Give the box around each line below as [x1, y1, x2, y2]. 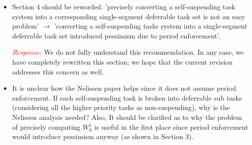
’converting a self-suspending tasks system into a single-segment [54, 21, 248, 31]
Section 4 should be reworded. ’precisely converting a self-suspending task [12, 1, 236, 11]
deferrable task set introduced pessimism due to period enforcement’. [12, 30, 220, 40]
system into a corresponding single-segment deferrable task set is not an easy [12, 11, 245, 21]
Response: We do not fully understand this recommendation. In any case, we [12, 47, 244, 57]
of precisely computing [12, 121, 81, 132]
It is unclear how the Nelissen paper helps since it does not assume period [12, 83, 236, 93]
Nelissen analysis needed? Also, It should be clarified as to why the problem [12, 111, 242, 122]
